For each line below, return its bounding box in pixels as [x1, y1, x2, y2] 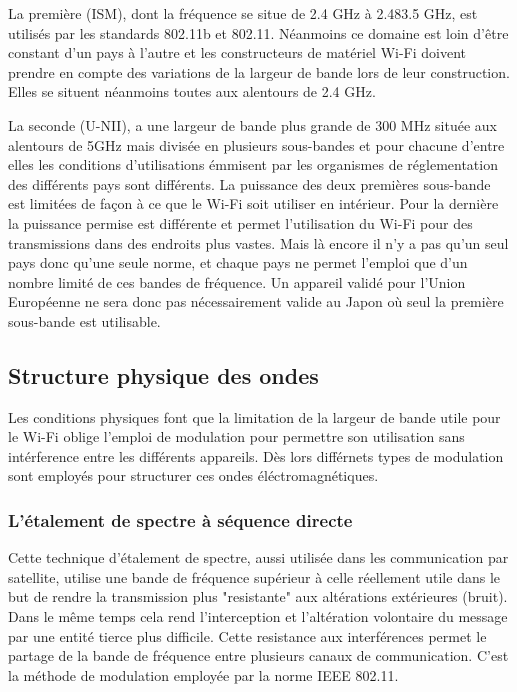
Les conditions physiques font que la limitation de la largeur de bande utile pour [8, 406, 501, 427]
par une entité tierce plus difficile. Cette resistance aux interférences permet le [8, 625, 487, 646]
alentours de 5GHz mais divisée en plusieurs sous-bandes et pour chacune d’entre [8, 134, 505, 155]
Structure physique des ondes [8, 359, 319, 390]
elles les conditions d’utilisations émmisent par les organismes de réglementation [8, 154, 498, 175]
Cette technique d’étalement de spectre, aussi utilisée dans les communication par [8, 547, 509, 568]
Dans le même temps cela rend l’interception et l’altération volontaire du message [8, 606, 508, 627]
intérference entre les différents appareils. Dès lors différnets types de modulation [8, 445, 504, 466]
